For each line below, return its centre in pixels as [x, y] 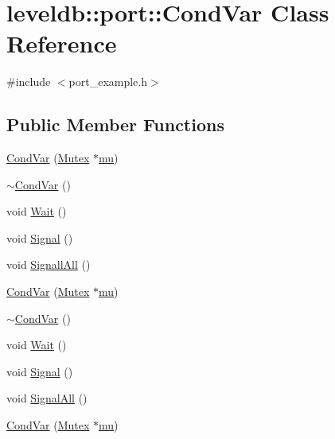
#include [29, 82]
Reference [62, 43]
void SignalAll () [47, 398]
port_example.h [108, 82]
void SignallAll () [49, 264]
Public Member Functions [115, 124]
